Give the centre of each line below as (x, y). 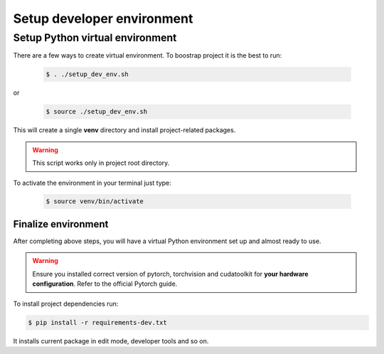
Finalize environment (61, 224)
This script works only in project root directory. (101, 163)
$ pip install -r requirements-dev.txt (97, 322)
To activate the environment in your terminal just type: (92, 183)
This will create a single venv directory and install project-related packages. (124, 130)
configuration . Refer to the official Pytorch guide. (105, 284)
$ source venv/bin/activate (95, 202)
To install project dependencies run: (66, 304)
